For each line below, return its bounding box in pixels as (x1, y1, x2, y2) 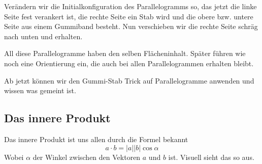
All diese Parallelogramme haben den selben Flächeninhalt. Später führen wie (4, 48, 246, 59)
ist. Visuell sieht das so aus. (168, 151, 254, 162)
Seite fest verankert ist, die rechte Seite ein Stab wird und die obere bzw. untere (4, 11, 253, 21)
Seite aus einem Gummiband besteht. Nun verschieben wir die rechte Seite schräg (4, 21, 258, 32)
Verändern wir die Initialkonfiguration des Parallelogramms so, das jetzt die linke (4, 1, 257, 11)
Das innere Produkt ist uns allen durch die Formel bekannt (4, 133, 188, 144)
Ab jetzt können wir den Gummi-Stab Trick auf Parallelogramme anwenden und (4, 75, 254, 86)
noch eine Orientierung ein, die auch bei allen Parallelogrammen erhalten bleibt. (4, 58, 254, 68)
